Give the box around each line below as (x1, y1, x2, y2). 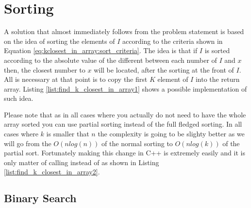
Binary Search (4, 190, 77, 206)
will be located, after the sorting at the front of (94, 64, 234, 75)
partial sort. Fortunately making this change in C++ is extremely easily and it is (4, 148, 245, 158)
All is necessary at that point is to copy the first (4, 74, 148, 84)
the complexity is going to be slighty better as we (98, 129, 245, 139)
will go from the (4, 138, 51, 148)
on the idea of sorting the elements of (4, 36, 115, 46)
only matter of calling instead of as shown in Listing (4, 157, 159, 167)
